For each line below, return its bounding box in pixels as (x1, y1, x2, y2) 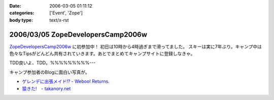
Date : (9, 3, 21, 9)
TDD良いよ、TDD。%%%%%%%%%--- (9, 60, 96, 66)
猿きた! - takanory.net (22, 85, 71, 91)
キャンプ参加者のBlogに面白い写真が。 (9, 69, 90, 75)
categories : (9, 10, 35, 16)
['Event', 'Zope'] (49, 10, 83, 16)
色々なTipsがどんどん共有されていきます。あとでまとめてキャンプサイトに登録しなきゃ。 (9, 51, 195, 57)
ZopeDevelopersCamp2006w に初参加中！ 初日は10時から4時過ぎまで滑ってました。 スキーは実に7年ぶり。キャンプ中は (9, 43, 262, 49)
